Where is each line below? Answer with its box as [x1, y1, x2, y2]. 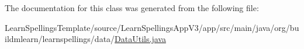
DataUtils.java [115, 33, 166, 45]
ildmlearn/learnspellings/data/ [5, 33, 115, 45]
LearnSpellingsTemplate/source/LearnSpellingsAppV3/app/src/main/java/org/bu [5, 21, 299, 33]
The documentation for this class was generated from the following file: [5, 2, 259, 13]
